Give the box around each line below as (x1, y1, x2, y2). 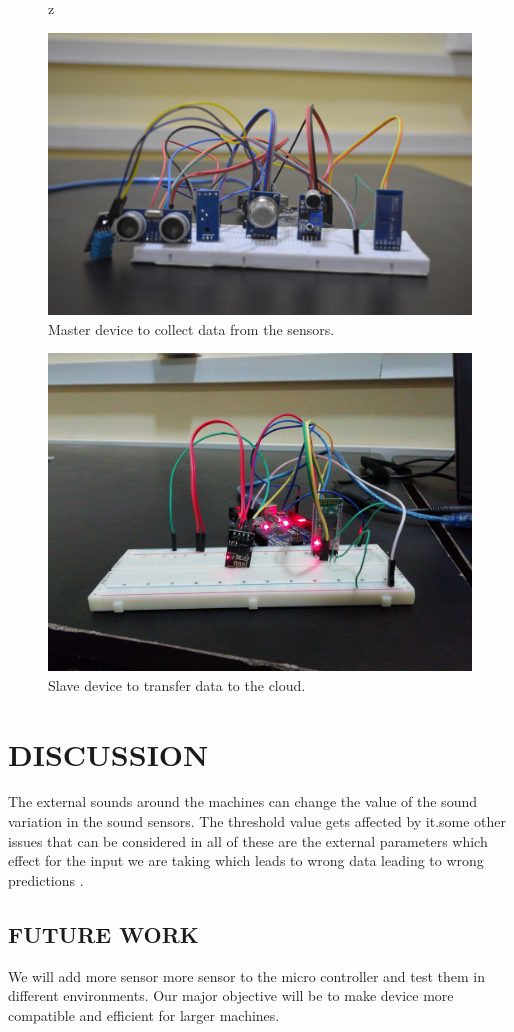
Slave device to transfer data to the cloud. (48, 674, 306, 695)
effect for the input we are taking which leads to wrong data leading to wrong (8, 850, 484, 871)
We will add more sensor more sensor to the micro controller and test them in (8, 965, 485, 986)
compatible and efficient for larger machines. (8, 1004, 280, 1025)
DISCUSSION (8, 733, 209, 774)
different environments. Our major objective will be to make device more (8, 985, 454, 1006)
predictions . (8, 869, 84, 890)
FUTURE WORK (8, 918, 199, 949)
